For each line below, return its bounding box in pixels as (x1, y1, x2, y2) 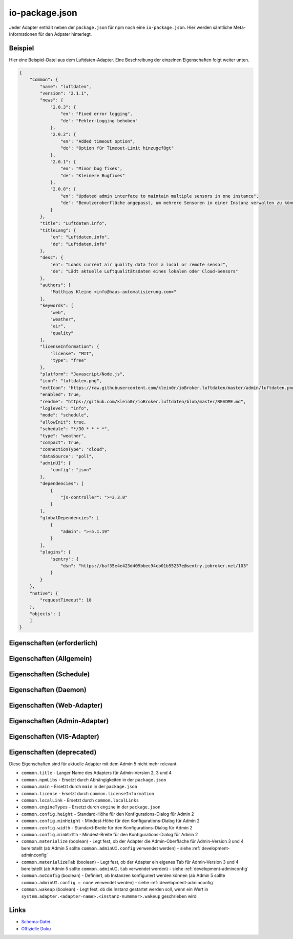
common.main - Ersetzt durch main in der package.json (21, 783, 138, 790)
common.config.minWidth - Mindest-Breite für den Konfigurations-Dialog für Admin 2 (21, 831, 198, 837)
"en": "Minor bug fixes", (60, 166, 123, 171)
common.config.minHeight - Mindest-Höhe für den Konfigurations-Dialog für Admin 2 (21, 818, 200, 824)
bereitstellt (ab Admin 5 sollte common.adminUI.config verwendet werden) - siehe (21, 845, 191, 851)
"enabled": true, (40, 392, 82, 397)
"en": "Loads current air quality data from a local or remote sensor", (50, 262, 228, 267)
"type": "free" (50, 358, 86, 363)
